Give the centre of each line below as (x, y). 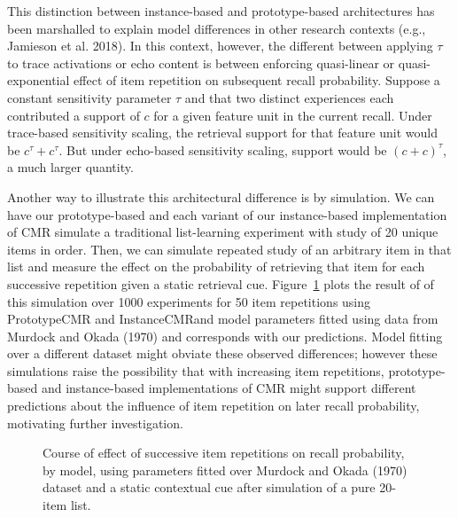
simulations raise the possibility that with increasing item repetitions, (196, 370)
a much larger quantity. (70, 167)
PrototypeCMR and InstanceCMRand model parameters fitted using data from (223, 319)
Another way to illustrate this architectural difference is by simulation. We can (221, 196)
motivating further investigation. (95, 423)
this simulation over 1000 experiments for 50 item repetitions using (189, 301)
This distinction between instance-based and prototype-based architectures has (221, 11)
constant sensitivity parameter (89, 97)
